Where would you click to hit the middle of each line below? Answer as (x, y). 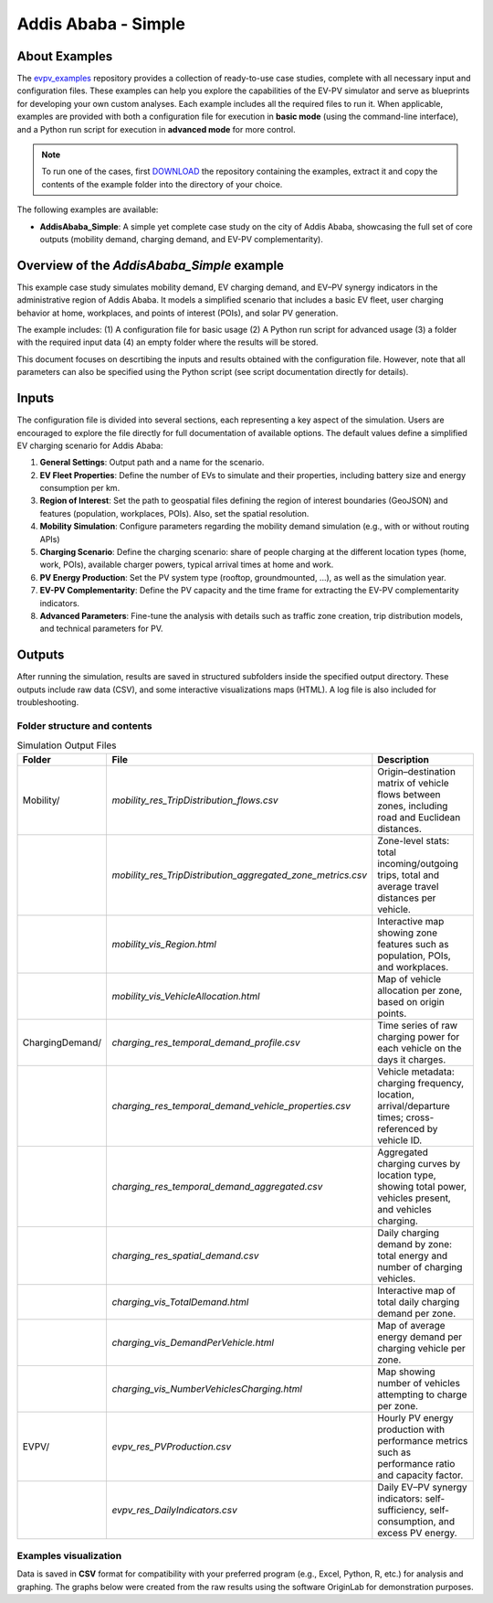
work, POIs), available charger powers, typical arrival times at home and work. (187, 565)
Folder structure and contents (84, 725)
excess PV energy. (417, 1533)
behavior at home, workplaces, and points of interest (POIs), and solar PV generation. (178, 313)
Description (403, 759)
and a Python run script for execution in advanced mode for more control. (156, 129)
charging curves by (419, 1163)
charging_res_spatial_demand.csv (185, 1256)
